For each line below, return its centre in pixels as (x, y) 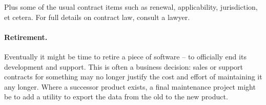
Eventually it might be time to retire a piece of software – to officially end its (125, 56)
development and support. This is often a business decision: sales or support (124, 66)
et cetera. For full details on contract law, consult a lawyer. (97, 17)
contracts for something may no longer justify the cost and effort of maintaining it (133, 77)
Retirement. (26, 37)
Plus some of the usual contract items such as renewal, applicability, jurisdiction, (131, 7)
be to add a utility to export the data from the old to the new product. (116, 97)
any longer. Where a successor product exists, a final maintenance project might (130, 86)
